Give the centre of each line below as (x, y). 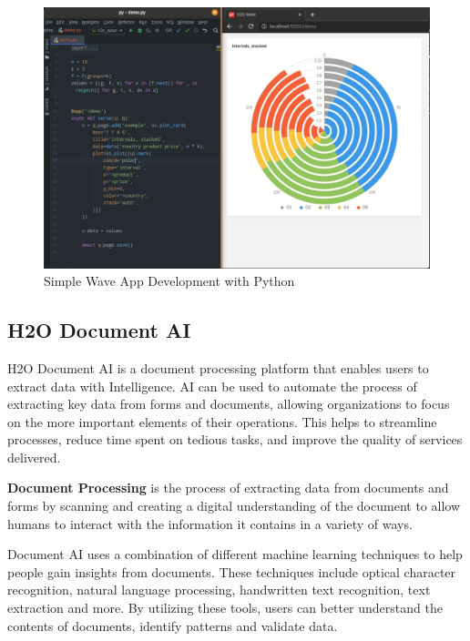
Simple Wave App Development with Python (169, 281)
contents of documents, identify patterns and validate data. (173, 625)
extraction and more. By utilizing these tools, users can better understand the (225, 608)
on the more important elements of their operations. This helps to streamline (222, 421)
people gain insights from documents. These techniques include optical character (232, 571)
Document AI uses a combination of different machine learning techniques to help (235, 554)
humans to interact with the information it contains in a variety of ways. (210, 523)
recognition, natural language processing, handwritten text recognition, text (219, 590)
